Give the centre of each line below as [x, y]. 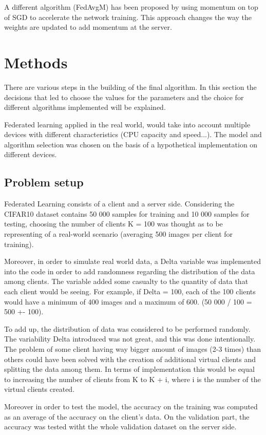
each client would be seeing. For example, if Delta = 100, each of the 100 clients [130, 291]
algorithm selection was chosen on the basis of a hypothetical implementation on [131, 144]
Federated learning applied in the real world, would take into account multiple [127, 124]
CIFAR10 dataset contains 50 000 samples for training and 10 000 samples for [127, 213]
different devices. [31, 154]
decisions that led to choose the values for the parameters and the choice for [124, 97]
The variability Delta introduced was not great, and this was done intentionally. [130, 339]
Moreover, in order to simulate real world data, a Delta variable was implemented [132, 261]
